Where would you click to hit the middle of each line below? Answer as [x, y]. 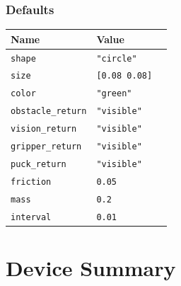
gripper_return [46, 147]
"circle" [117, 58]
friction [31, 182]
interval [31, 217]
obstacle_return [49, 111]
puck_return [39, 164]
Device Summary [91, 268]
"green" [114, 94]
